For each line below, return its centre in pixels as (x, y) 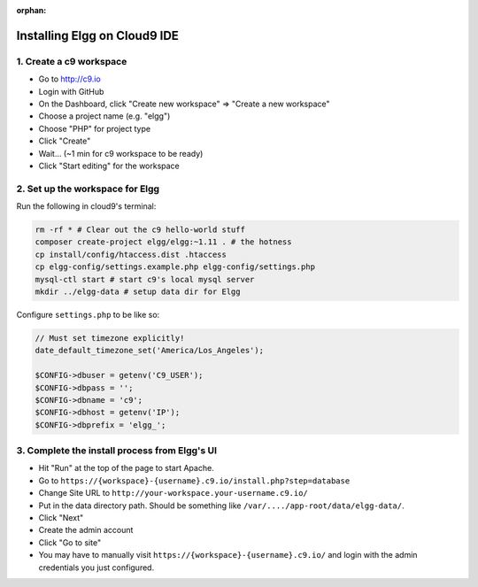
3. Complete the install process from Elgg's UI (116, 451)
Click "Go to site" (70, 542)
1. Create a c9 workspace (72, 61)
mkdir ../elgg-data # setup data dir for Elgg (138, 291)
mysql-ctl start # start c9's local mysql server (145, 279)
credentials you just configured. (96, 568)
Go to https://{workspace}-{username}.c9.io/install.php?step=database (194, 480)
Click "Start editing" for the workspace (109, 166)
